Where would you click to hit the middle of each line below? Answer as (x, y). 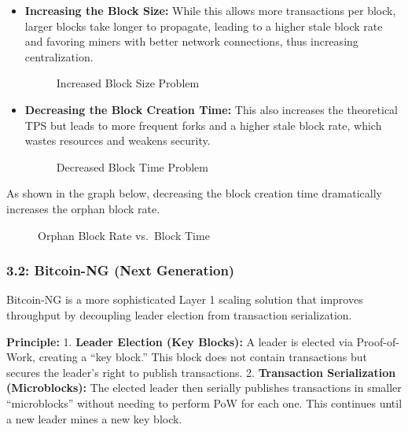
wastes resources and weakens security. (118, 140)
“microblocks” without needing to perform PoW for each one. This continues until (204, 402)
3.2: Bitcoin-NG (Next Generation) (121, 270)
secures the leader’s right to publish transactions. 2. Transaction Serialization (201, 372)
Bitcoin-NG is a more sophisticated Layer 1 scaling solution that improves (185, 299)
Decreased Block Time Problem (132, 166)
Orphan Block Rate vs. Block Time (124, 235)
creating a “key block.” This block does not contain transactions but (203, 357)
